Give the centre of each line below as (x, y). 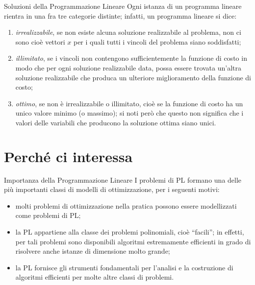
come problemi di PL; (48, 215)
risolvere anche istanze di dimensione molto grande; (93, 251)
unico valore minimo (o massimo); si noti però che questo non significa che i (129, 113)
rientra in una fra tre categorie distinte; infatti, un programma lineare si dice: (120, 15)
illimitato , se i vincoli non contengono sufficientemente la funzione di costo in (131, 58)
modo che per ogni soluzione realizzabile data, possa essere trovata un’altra (128, 67)
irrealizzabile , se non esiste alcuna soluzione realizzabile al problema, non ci (128, 32)
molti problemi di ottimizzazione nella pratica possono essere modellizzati (126, 205)
